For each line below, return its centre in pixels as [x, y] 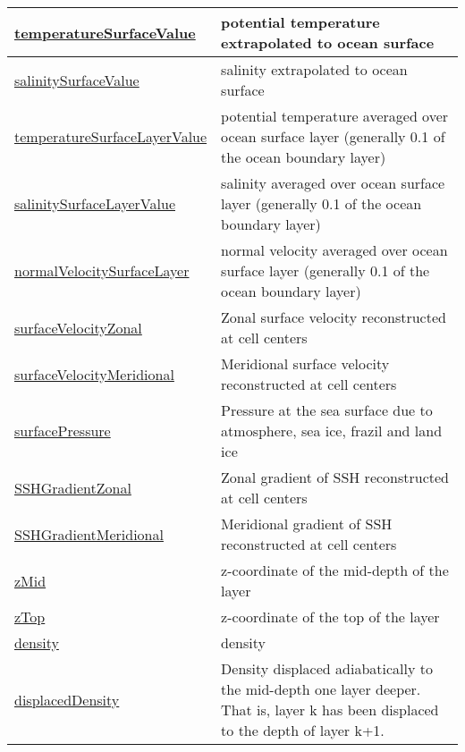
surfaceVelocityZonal [78, 327]
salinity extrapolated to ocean [314, 69]
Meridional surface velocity [305, 363]
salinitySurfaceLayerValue [95, 203]
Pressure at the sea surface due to [327, 410]
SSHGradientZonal [73, 487]
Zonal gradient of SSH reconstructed [335, 477]
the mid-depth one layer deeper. [321, 689]
